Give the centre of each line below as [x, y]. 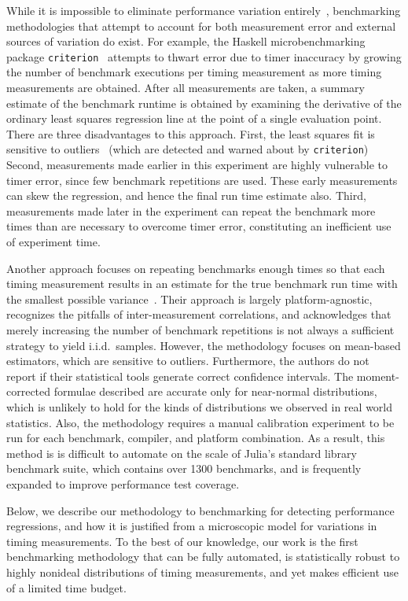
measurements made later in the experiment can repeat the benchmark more [191, 210]
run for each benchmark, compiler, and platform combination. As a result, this [196, 438]
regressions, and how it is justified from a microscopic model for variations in [192, 526]
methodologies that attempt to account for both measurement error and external [201, 26]
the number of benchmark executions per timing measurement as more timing [194, 72]
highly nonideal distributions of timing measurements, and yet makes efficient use [203, 572]
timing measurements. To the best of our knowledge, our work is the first [182, 541]
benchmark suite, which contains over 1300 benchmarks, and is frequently [184, 468]
